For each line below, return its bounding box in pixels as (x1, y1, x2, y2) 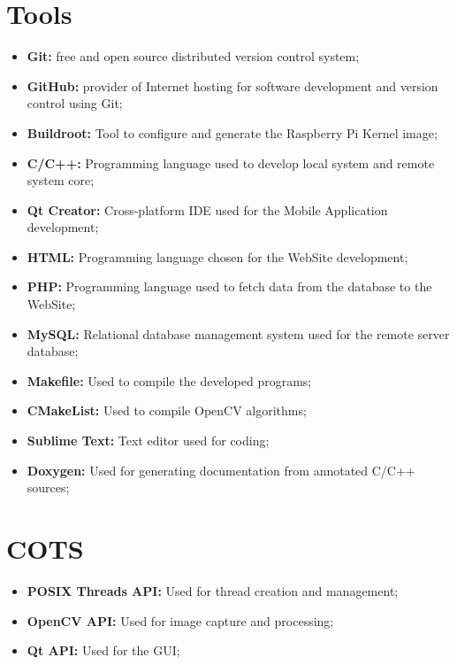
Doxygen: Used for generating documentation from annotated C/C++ (27, 460, 415, 479)
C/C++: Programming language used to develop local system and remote (27, 153, 435, 172)
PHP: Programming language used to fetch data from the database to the (27, 277, 432, 296)
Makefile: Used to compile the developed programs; (27, 371, 312, 390)
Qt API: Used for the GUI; (27, 641, 180, 660)
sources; (27, 478, 70, 497)
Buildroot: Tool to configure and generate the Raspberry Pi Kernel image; (27, 123, 438, 142)
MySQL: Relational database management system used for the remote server (27, 324, 450, 343)
